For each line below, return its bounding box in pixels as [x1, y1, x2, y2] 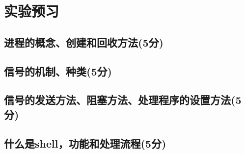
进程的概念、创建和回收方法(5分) [4, 34, 163, 50]
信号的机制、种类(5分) [4, 63, 112, 78]
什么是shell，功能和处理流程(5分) [4, 135, 166, 151]
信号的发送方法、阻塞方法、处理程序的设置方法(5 [4, 92, 242, 107]
